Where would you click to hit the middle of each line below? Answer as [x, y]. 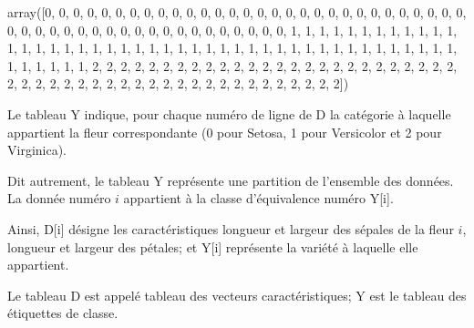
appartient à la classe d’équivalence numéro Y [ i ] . [258, 198]
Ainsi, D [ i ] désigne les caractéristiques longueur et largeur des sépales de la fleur [231, 228]
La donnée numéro [59, 198]
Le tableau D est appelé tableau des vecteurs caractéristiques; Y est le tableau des [237, 295]
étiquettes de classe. [63, 313]
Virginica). [37, 150]
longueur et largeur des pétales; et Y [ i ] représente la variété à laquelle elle [213, 246]
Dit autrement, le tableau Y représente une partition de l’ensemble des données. [231, 180]
